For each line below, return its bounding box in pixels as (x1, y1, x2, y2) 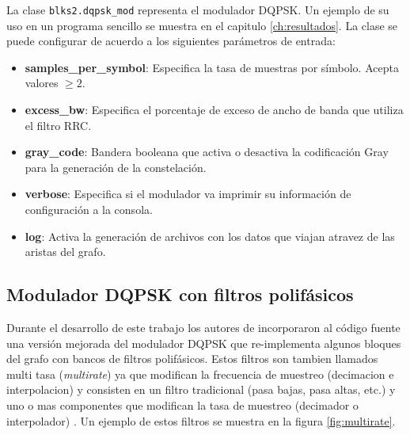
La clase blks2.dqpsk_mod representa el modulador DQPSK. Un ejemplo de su (6, 2, 389, 17)
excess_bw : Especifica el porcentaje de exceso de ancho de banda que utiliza (25, 101, 404, 118)
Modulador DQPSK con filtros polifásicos (6, 282, 354, 307)
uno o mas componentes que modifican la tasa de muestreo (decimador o (6, 396, 359, 413)
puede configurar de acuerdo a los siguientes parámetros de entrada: (6, 32, 336, 49)
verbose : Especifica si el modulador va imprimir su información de (25, 185, 351, 202)
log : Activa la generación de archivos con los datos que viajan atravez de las (25, 227, 395, 244)
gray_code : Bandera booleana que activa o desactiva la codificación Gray (25, 143, 389, 160)
